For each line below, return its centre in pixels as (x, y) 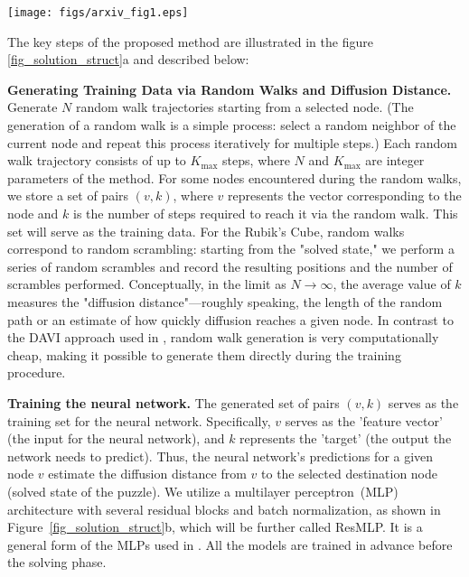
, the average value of (392, 284)
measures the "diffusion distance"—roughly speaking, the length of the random (225, 301)
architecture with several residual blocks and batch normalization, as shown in (224, 509)
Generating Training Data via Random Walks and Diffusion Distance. (230, 89)
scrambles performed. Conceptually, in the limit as (147, 284)
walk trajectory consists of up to (97, 160)
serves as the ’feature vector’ (364, 420)
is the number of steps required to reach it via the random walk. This (266, 213)
